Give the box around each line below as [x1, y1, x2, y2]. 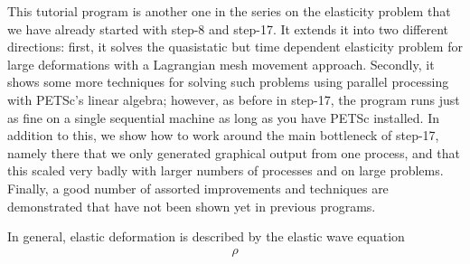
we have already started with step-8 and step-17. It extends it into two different [7, 19, 449, 38]
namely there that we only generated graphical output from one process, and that [7, 143, 460, 162]
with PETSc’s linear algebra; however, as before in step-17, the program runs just [7, 90, 460, 108]
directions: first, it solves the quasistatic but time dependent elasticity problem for [7, 37, 463, 56]
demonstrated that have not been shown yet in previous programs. [7, 196, 376, 215]
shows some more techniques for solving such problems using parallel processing [7, 72, 449, 91]
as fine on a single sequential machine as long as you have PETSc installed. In [7, 108, 439, 127]
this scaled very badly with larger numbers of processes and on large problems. [7, 161, 444, 180]
